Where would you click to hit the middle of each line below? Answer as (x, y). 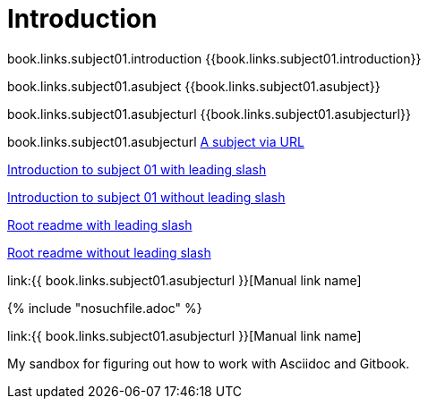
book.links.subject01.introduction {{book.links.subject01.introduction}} (214, 58)
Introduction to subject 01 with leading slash (137, 169)
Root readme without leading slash (109, 252)
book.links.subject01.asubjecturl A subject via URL (156, 141)
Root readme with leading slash (100, 224)
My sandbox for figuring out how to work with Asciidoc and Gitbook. (209, 363)
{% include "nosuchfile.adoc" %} (105, 308)
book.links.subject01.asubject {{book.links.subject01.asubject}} (194, 86)
